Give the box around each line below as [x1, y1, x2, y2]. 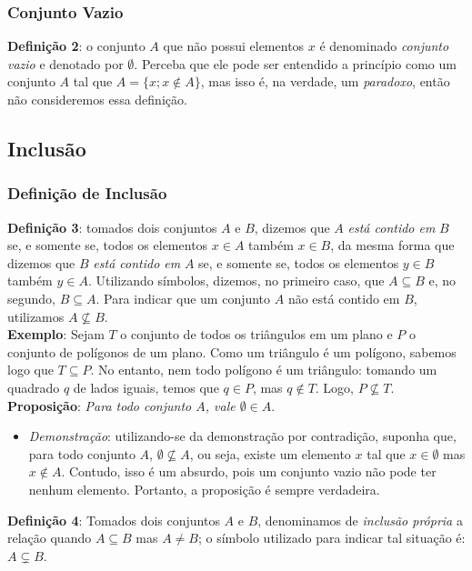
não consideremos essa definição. [7, 90, 187, 108]
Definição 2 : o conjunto [7, 36, 146, 55]
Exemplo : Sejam [7, 325, 105, 344]
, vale [205, 396, 236, 415]
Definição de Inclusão [7, 182, 167, 205]
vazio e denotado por [7, 54, 124, 73]
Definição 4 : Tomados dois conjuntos [7, 510, 220, 529]
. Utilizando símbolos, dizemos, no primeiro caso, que [87, 271, 385, 290]
